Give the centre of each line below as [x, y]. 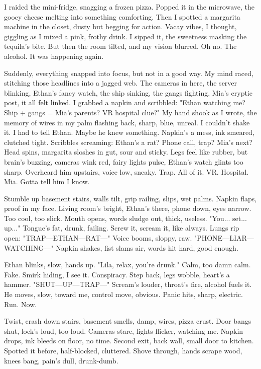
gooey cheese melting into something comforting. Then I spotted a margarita [122, 16]
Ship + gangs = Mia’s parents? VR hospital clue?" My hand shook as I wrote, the [130, 112]
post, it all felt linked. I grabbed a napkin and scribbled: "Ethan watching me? [125, 102]
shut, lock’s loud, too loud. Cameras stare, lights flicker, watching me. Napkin [124, 330]
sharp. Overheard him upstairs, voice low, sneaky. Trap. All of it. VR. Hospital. [126, 171]
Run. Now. [21, 304]
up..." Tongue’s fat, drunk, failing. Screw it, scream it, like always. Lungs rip [122, 228]
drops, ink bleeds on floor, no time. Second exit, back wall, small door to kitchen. [129, 341]
